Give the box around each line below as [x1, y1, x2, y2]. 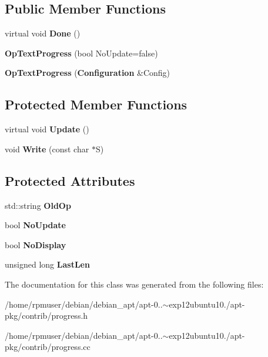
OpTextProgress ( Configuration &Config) [5, 66, 170, 79]
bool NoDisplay [5, 238, 66, 251]
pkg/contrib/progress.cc [5, 341, 91, 353]
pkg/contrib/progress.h [5, 309, 88, 322]
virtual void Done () [5, 27, 81, 39]
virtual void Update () [5, 123, 89, 135]
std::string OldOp [5, 199, 71, 211]
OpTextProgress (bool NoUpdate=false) [5, 46, 158, 59]
